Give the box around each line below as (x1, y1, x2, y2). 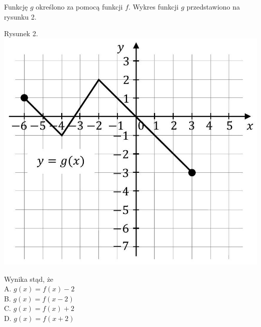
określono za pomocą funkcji (36, 2, 123, 12)
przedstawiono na (186, 2, 240, 12)
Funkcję (4, 2, 28, 12)
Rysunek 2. (4, 28, 38, 39)
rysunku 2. (4, 11, 37, 22)
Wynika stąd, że (4, 273, 54, 284)
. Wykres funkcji (128, 2, 179, 12)
